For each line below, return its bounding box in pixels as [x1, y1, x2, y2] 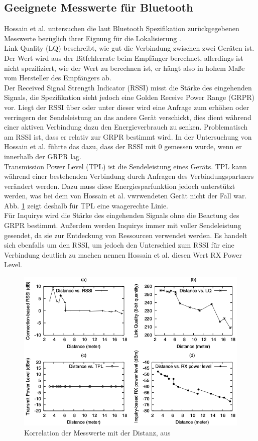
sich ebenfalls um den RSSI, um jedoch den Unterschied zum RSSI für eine [4, 240, 234, 250]
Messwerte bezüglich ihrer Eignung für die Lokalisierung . [4, 33, 181, 43]
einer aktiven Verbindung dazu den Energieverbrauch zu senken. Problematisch [4, 122, 247, 132]
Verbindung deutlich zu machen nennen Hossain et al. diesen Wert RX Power [4, 249, 242, 260]
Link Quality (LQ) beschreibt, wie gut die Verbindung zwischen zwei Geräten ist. [4, 43, 254, 53]
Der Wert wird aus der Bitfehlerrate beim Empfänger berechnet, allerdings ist [4, 52, 243, 63]
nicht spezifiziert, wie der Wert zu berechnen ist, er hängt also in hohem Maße [4, 62, 245, 73]
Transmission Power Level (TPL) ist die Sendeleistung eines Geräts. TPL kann [4, 161, 247, 171]
